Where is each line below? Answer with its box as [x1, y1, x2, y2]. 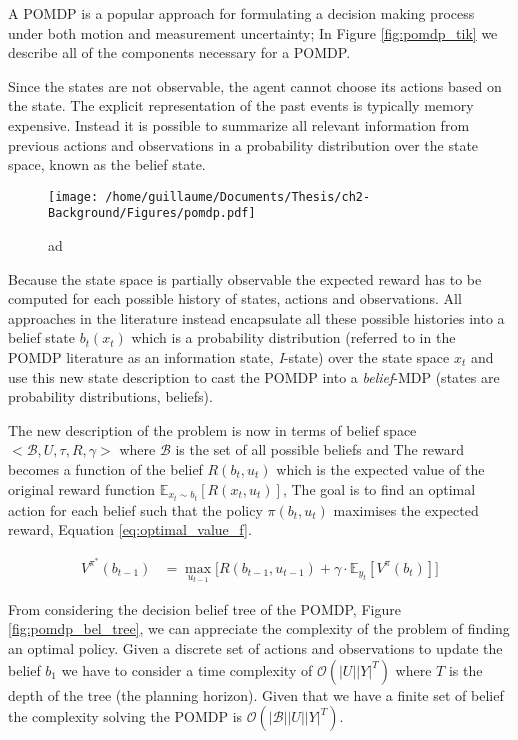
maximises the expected [333, 499, 479, 520]
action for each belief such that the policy [8, 499, 263, 520]
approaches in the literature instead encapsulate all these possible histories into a [8, 307, 505, 328]
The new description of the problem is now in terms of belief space [8, 419, 417, 440]
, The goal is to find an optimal [282, 478, 476, 499]
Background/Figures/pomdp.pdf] [48, 206, 256, 221]
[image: [48, 189, 99, 204]
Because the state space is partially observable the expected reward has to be [8, 268, 482, 289]
